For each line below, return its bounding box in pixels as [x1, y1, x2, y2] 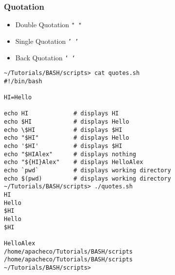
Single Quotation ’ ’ [15, 36, 79, 46]
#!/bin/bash [4, 77, 42, 85]
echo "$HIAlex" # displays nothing [4, 150, 137, 158]
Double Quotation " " [15, 19, 82, 30]
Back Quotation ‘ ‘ [15, 52, 75, 62]
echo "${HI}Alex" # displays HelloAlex [4, 159, 143, 166]
